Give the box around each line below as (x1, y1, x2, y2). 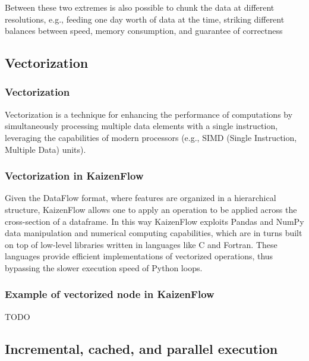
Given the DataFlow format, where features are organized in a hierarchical (5, 192, 276, 204)
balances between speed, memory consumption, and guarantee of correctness (5, 24, 283, 37)
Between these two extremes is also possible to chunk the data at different (5, 1, 275, 13)
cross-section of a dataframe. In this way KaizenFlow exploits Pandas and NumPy (5, 215, 304, 227)
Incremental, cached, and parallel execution (5, 339, 278, 357)
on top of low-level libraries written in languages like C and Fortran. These (5, 238, 278, 250)
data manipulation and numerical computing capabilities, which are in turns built (5, 227, 302, 239)
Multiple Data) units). (5, 143, 86, 155)
